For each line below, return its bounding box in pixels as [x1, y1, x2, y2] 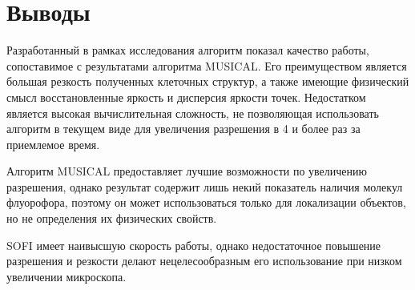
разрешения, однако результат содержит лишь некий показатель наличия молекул [6, 178, 403, 195]
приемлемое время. [6, 135, 100, 152]
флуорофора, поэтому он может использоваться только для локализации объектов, [6, 194, 406, 211]
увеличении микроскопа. [6, 268, 127, 284]
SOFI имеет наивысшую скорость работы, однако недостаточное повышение [6, 236, 381, 253]
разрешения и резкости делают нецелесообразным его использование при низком [6, 252, 402, 269]
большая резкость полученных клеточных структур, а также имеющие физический [6, 73, 409, 90]
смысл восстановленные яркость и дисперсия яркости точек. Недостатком [6, 88, 366, 105]
